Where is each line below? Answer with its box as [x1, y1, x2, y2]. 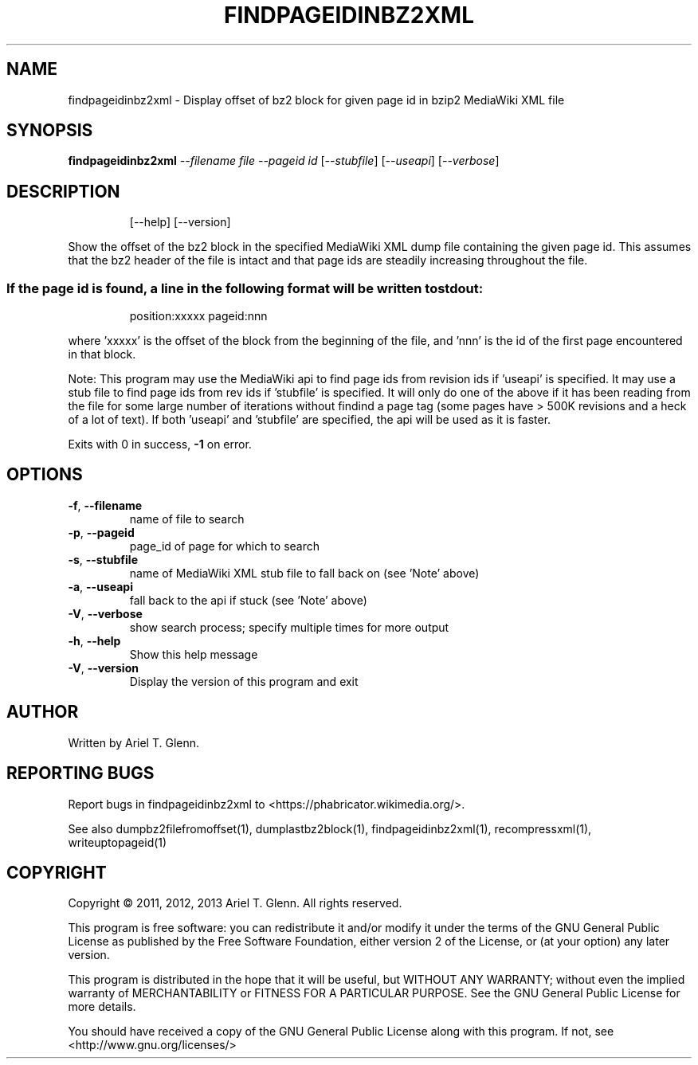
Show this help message [129, 647, 258, 661]
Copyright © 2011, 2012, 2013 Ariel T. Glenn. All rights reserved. [68, 896, 402, 910]
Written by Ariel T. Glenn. [68, 735, 200, 750]
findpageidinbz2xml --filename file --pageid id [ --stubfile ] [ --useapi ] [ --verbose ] [68, 154, 500, 168]
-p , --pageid [68, 525, 135, 539]
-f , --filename [68, 498, 143, 512]
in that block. [68, 347, 136, 362]
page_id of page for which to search [129, 538, 320, 553]
